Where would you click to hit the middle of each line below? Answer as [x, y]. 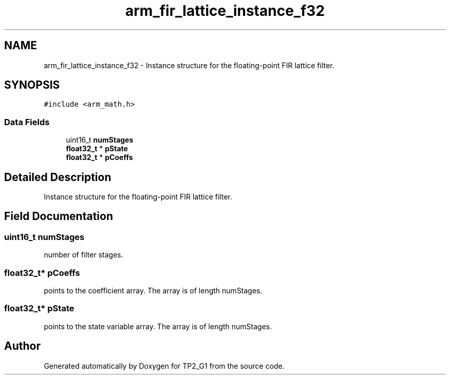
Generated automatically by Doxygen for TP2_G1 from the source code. [164, 366]
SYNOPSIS [32, 85]
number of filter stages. [83, 255]
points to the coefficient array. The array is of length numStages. [153, 291]
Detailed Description [58, 177]
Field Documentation [59, 216]
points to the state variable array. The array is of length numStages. [158, 326]
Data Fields [27, 122]
